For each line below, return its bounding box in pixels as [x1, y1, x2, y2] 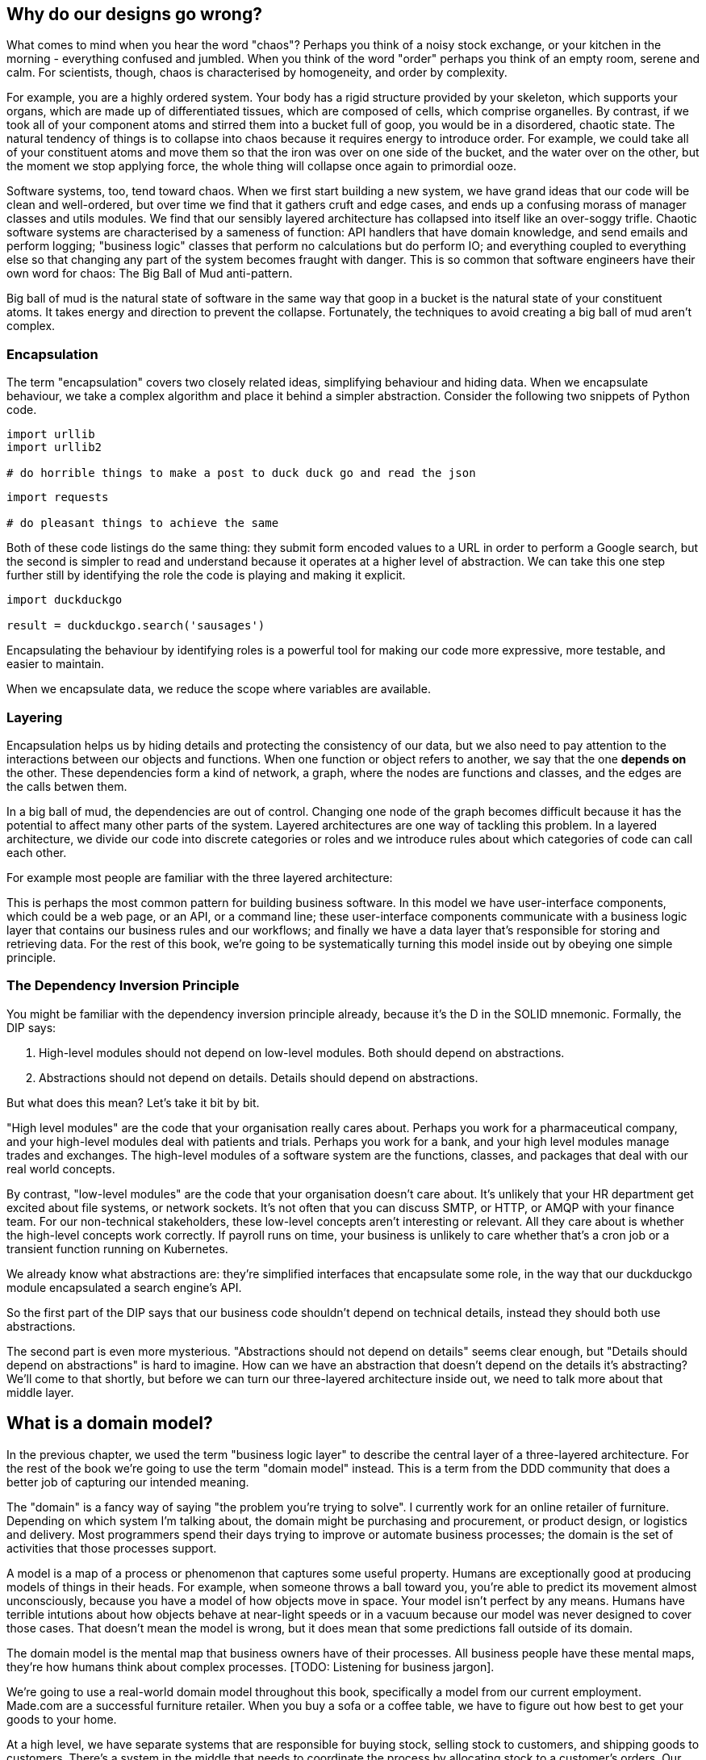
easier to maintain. [6, 657, 105, 671]
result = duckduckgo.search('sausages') [6, 619, 265, 633]
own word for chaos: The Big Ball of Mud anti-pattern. [6, 266, 293, 281]
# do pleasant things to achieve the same [6, 516, 279, 530]
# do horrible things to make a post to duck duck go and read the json [6, 466, 476, 480]
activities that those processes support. [6, 1541, 217, 1555]
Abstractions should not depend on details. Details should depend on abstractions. [39, 1070, 478, 1085]
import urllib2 [6, 441, 102, 454]
